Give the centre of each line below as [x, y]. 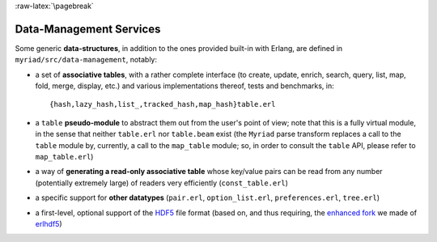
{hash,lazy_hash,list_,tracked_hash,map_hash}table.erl [163, 104]
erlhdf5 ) [49, 223]
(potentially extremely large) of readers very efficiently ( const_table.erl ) [162, 183]
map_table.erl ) [64, 157]
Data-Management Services [88, 29]
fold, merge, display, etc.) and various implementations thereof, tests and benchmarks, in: [185, 86]
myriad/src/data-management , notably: [86, 60]
